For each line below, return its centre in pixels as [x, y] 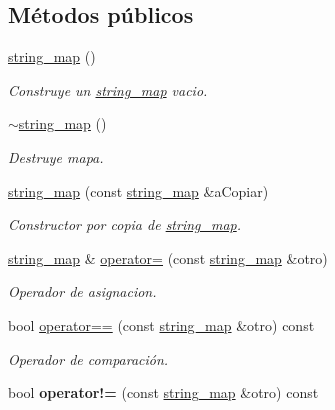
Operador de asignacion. [82, 291]
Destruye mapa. [56, 156]
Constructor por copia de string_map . [125, 224]
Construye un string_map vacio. [108, 89]
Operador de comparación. [88, 358]
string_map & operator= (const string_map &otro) [168, 257]
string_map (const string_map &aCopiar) [138, 190]
